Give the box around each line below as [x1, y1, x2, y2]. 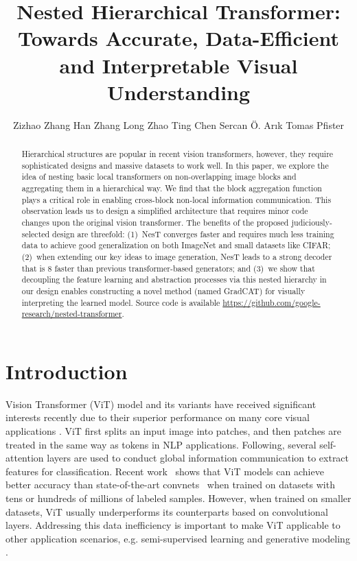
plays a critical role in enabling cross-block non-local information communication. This [21, 193, 332, 205]
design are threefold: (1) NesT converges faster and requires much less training [52, 228, 334, 239]
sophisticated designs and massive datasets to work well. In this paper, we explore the [21, 159, 329, 171]
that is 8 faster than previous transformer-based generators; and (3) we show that [21, 262, 315, 274]
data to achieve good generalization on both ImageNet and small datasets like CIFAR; [21, 239, 331, 251]
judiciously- [291, 217, 332, 228]
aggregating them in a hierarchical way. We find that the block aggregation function [21, 182, 322, 194]
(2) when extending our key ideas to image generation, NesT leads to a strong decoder [21, 250, 332, 262]
